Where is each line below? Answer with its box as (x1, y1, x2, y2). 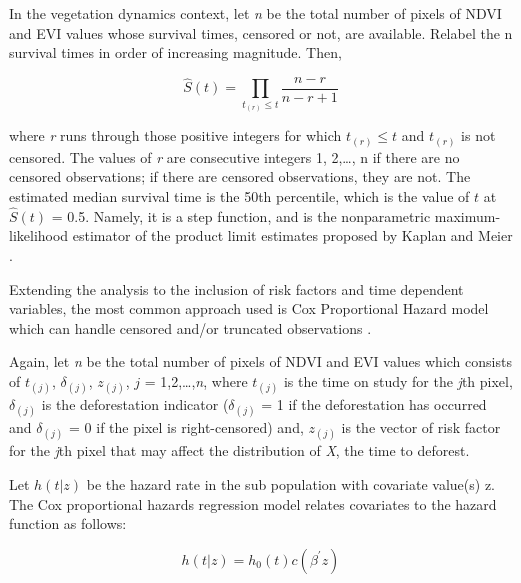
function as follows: (9, 513, 127, 534)
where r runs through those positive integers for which (9, 125, 342, 146)
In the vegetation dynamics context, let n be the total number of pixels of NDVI (9, 3, 502, 23)
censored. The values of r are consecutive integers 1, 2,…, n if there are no (9, 146, 460, 167)
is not (461, 125, 496, 146)
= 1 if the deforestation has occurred (261, 394, 487, 415)
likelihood (9, 225, 69, 246)
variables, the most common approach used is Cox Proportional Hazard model (9, 298, 489, 319)
